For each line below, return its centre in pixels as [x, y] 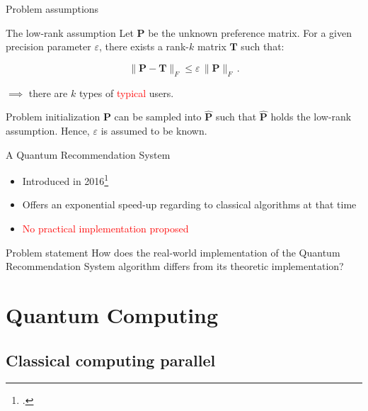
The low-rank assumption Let [70, 32]
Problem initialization [53, 117]
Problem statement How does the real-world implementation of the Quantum [173, 252]
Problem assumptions [52, 9]
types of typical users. [126, 92]
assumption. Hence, [48, 130]
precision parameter [48, 46]
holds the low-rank [311, 117]
